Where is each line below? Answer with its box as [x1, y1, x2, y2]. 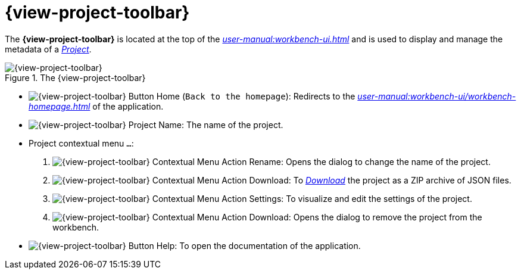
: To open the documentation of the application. [174, 240, 361, 251]
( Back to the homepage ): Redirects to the [182, 91, 355, 101]
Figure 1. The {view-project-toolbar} [5, 72, 146, 83]
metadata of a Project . [5, 43, 92, 54]
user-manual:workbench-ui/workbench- [357, 91, 516, 101]
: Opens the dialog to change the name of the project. [280, 156, 491, 167]
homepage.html [29, 101, 91, 111]
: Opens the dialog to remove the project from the [288, 211, 482, 222]
